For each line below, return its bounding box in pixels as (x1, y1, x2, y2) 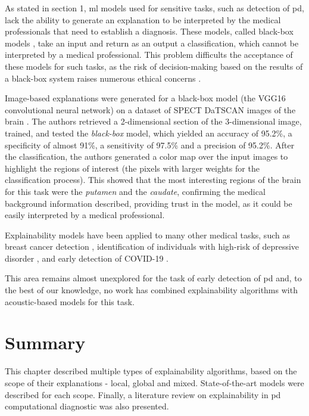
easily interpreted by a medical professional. (5, 209, 165, 221)
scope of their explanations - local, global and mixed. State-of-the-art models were (5, 376, 304, 389)
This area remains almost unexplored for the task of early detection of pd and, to (5, 272, 302, 284)
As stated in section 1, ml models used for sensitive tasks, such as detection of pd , (5, 2, 304, 14)
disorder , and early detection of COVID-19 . (5, 252, 168, 264)
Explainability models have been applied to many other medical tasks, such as (5, 228, 290, 241)
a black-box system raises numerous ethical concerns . (5, 72, 201, 84)
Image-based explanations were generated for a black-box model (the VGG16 (5, 92, 286, 104)
